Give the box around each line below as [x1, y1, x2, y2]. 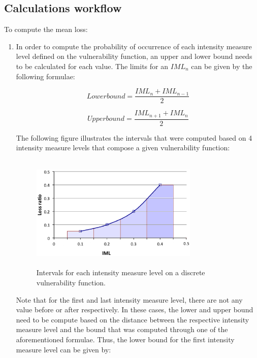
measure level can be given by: [16, 344, 111, 354]
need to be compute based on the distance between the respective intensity [16, 314, 249, 324]
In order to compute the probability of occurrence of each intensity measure [16, 41, 252, 51]
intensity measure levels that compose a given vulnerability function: [16, 142, 230, 153]
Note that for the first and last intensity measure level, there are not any [16, 294, 243, 305]
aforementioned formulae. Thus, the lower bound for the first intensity [16, 334, 235, 344]
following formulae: [16, 71, 75, 81]
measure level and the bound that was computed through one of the [16, 324, 228, 335]
